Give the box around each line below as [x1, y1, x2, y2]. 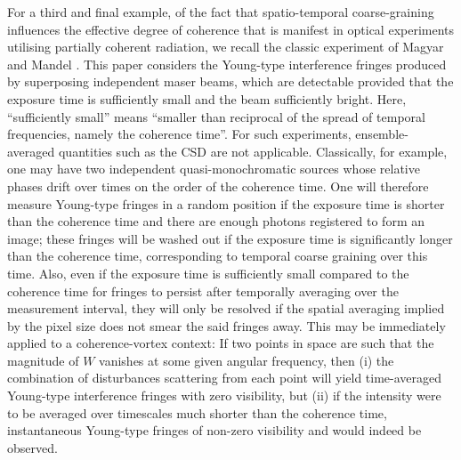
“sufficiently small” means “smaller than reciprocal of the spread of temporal [7, 107, 425, 125]
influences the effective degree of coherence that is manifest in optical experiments [7, 20, 455, 38]
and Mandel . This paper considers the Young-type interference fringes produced [7, 54, 447, 73]
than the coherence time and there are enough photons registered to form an [7, 212, 425, 230]
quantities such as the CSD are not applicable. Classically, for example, [58, 141, 448, 160]
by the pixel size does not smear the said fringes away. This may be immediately [7, 316, 446, 335]
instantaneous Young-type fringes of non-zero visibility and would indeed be [7, 421, 422, 440]
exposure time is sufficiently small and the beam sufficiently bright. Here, [7, 89, 407, 108]
